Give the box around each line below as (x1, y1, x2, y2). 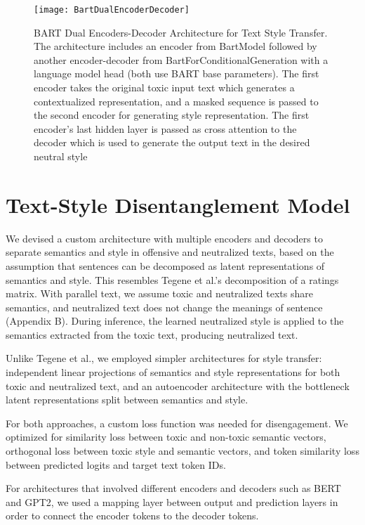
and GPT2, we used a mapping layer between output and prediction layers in (6, 494, 338, 509)
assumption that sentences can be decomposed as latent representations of (6, 258, 325, 273)
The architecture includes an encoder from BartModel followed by (34, 39, 317, 53)
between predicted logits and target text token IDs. (6, 457, 226, 472)
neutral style (34, 149, 88, 163)
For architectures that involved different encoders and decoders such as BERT (6, 481, 341, 495)
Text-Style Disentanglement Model (6, 190, 350, 219)
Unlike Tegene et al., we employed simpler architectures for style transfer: (6, 351, 322, 365)
